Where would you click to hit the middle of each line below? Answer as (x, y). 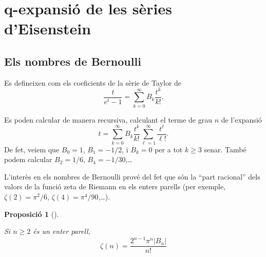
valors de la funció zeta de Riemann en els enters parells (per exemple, (115, 186)
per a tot (169, 149)
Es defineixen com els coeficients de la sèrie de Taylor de (93, 82)
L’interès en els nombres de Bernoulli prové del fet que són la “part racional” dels (132, 176)
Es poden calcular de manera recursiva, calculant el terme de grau (108, 119)
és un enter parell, (62, 231)
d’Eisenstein (48, 28)
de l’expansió (241, 119)
